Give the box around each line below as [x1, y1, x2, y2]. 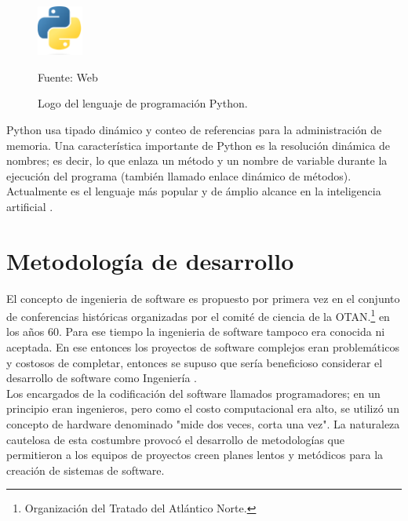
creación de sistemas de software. [6, 461, 165, 478]
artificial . [6, 198, 53, 214]
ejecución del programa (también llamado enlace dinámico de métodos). [6, 167, 352, 184]
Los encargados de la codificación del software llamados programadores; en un [6, 384, 381, 401]
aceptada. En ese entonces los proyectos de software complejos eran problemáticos [6, 339, 399, 355]
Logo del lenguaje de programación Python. [38, 95, 248, 111]
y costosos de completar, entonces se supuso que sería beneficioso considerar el [6, 354, 383, 370]
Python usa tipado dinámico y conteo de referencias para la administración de [6, 121, 382, 137]
